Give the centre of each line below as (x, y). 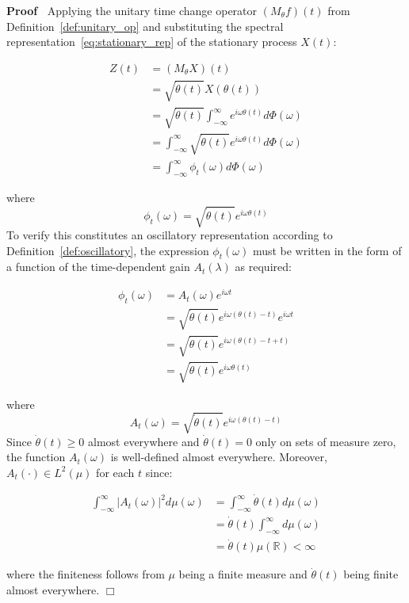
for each (115, 472)
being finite (371, 574)
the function (36, 457)
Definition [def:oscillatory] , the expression (108, 250)
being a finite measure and (243, 574)
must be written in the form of (327, 250)
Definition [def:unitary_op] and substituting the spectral (145, 26)
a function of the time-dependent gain (98, 267)
